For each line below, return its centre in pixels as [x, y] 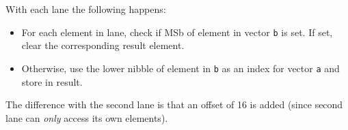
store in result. [52, 81]
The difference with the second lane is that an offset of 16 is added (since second [174, 104]
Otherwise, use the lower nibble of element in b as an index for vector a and [180, 68]
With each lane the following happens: [86, 9]
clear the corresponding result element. [103, 45]
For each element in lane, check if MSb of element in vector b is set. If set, [177, 32]
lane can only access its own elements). [87, 117]
